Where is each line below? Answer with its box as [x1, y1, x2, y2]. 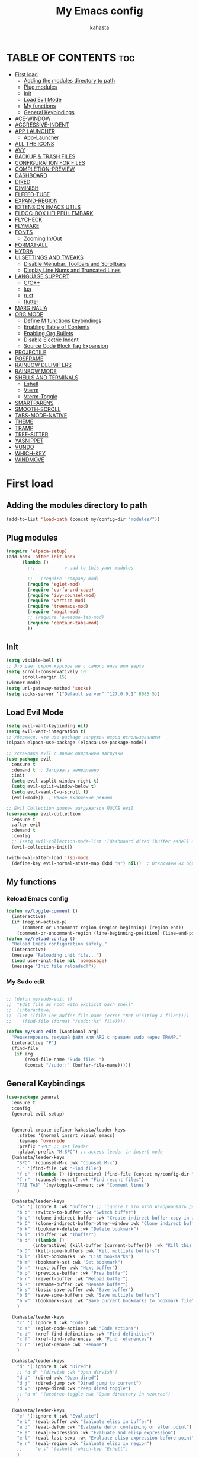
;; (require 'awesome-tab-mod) [27, 614, 105, 620]
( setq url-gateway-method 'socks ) [6, 685, 92, 691]
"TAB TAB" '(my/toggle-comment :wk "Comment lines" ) [17, 1182, 150, 1188]
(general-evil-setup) [11, 1111, 65, 1117]
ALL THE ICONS [14, 140, 54, 147]
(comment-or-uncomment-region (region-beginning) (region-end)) [21, 925, 184, 931]
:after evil [11, 822, 41, 828]
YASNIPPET [14, 437, 44, 444]
